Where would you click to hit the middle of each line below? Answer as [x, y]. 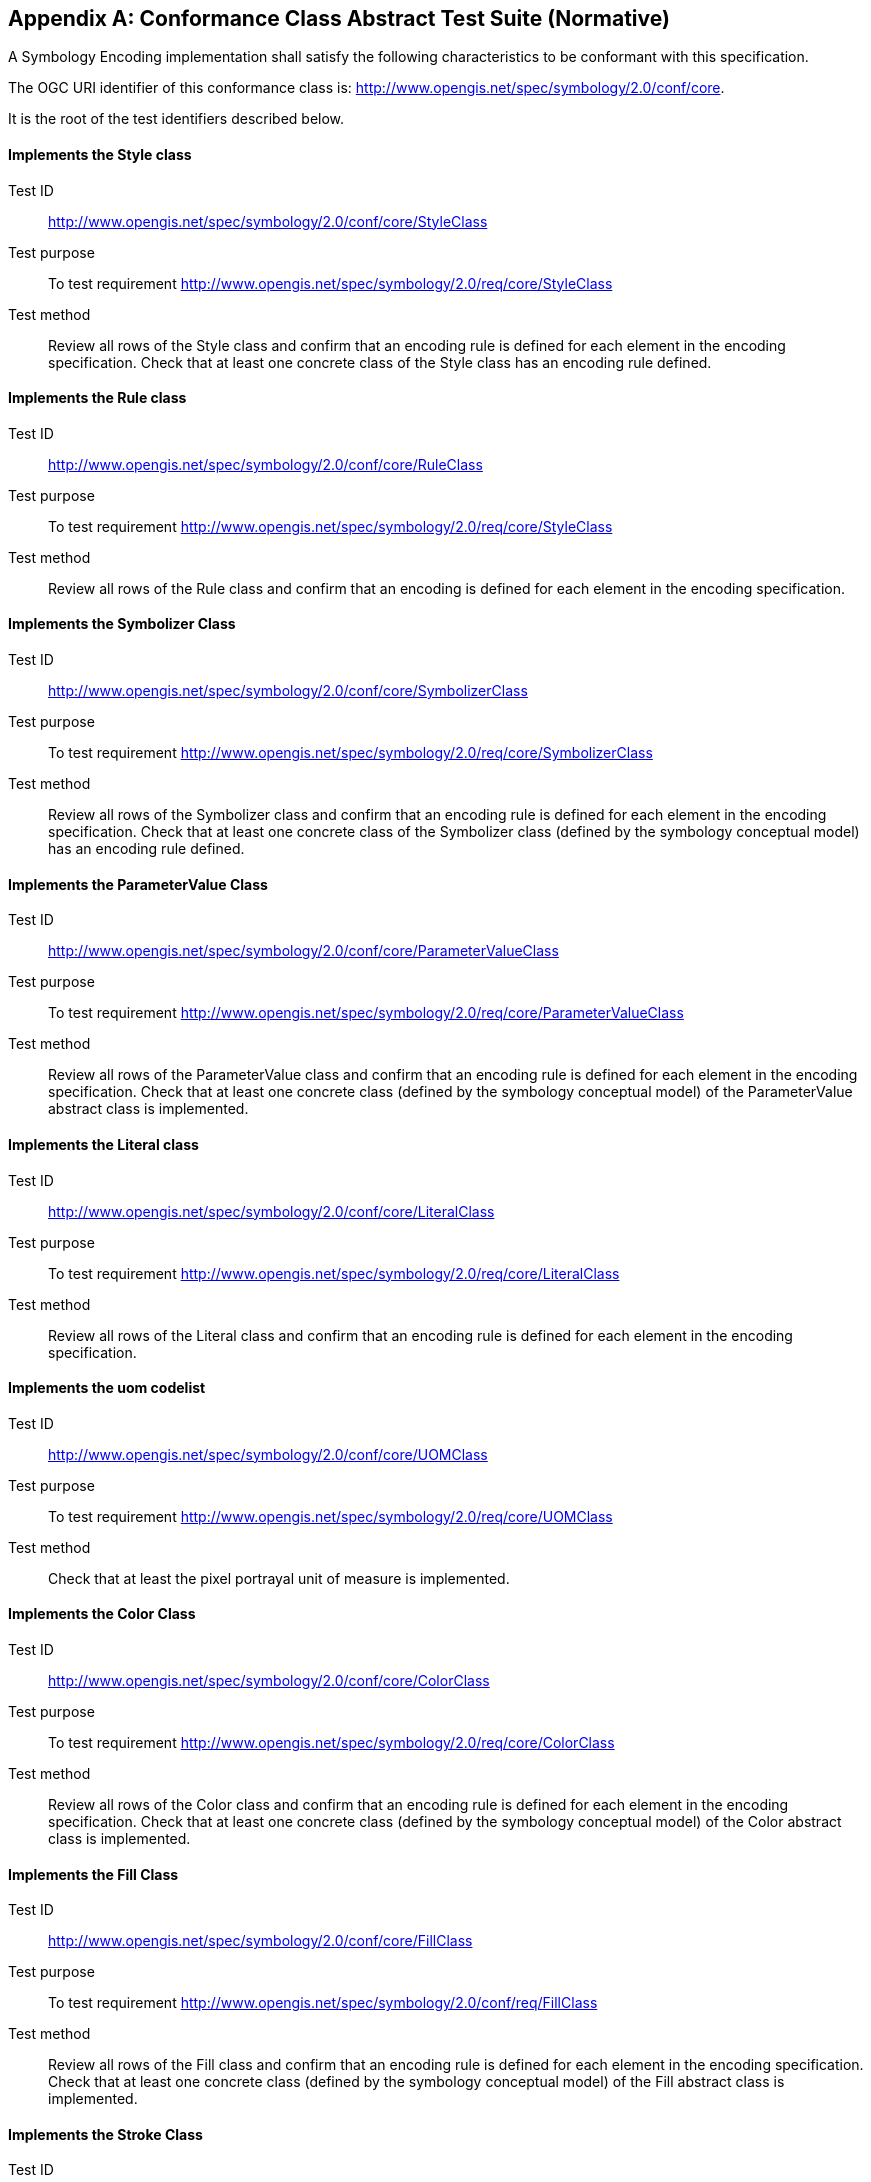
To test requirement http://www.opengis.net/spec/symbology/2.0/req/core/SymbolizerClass [350, 753]
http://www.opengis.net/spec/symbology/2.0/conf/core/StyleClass [268, 221]
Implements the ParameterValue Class [138, 884]
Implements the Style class [100, 155]
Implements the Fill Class [93, 1874]
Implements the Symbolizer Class [122, 624]
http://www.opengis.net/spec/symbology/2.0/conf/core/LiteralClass [271, 1211]
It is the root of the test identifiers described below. [176, 119]
